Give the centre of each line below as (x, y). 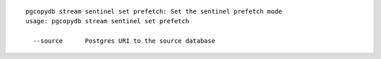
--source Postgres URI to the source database (124, 41)
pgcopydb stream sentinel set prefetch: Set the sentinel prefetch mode (154, 12)
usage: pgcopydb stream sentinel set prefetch (108, 21)
